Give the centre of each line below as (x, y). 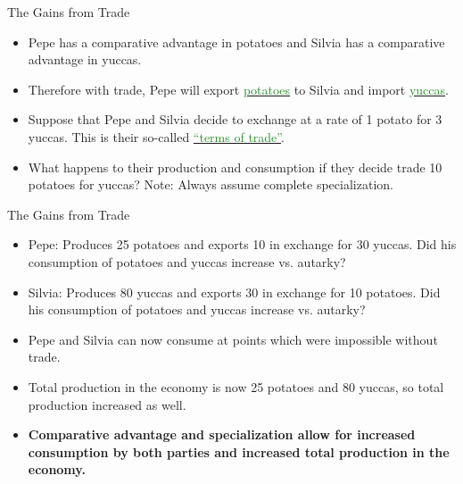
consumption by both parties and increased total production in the (239, 451)
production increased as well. (107, 404)
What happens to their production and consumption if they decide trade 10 (235, 167)
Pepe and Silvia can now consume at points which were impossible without (233, 339)
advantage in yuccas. (85, 59)
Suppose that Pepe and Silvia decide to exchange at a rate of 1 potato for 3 (235, 119)
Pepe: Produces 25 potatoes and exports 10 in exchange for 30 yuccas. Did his (242, 244)
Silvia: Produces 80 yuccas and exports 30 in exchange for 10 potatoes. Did (234, 292)
